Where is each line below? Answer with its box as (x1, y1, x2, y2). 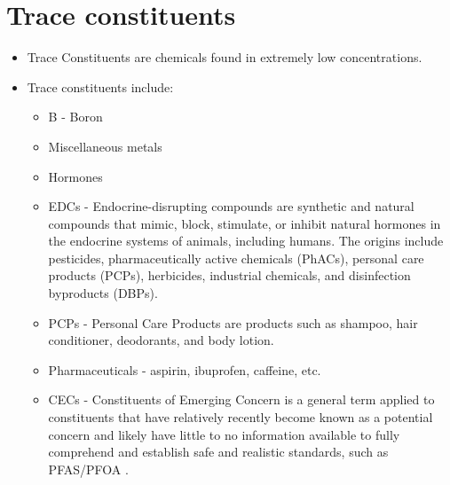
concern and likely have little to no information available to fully (48, 425, 400, 443)
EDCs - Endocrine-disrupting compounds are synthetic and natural (48, 197, 414, 215)
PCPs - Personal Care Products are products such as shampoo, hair (48, 313, 418, 332)
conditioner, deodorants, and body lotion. (48, 331, 274, 349)
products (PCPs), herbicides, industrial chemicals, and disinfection (48, 266, 411, 285)
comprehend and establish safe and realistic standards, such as (48, 442, 389, 461)
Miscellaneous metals (48, 137, 162, 155)
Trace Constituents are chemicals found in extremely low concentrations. (27, 48, 422, 66)
